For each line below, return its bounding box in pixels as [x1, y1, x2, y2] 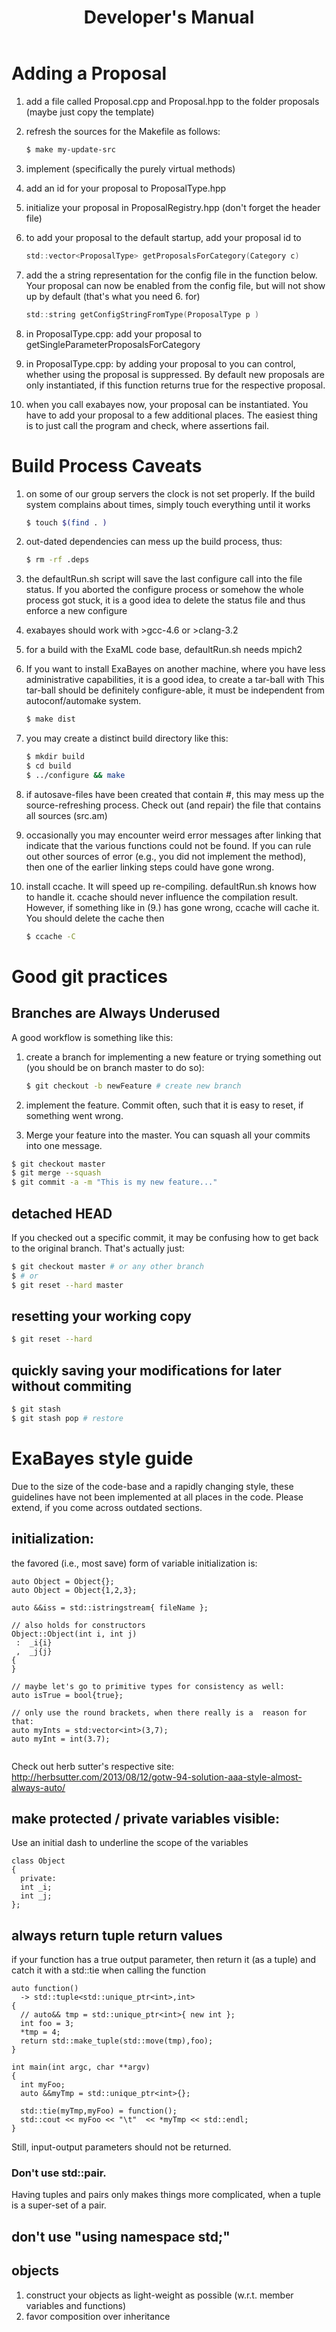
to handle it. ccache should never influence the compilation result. [25, 891, 299, 903]
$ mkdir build [25, 752, 85, 762]
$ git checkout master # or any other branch [11, 1261, 204, 1271]
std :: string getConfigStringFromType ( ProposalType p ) [25, 309, 260, 320]
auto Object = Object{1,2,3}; [11, 1585, 138, 1595]
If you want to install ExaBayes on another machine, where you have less [25, 663, 326, 675]
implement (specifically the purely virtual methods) [25, 162, 236, 175]
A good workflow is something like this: [11, 1031, 174, 1043]
